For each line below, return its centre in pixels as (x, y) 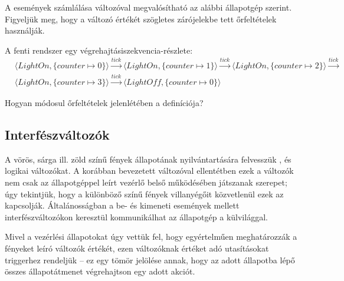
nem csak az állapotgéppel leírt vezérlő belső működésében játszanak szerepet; (146, 182)
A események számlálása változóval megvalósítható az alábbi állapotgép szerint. (148, 7)
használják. (25, 30)
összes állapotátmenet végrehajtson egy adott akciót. (100, 271)
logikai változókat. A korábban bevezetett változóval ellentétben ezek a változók (149, 171)
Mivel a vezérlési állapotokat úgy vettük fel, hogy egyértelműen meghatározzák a (151, 237)
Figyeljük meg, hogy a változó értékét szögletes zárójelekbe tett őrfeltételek (141, 19)
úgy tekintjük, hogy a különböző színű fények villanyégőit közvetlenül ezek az (144, 194)
